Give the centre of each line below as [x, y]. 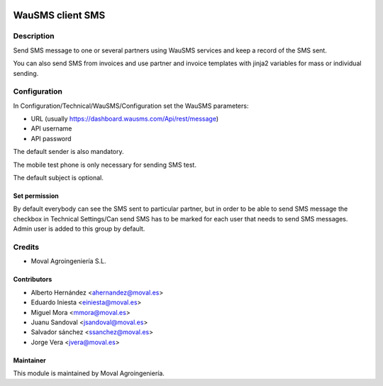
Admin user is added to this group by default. [79, 229]
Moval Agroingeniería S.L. [68, 261]
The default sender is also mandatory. [68, 152]
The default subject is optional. [59, 178]
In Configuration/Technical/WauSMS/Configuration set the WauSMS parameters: [131, 106]
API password [51, 138]
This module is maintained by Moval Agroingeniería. [89, 373]
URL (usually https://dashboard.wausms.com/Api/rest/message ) [125, 119]
